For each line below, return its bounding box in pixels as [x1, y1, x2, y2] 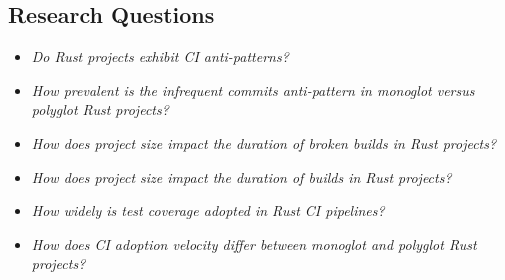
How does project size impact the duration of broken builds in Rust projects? [31, 132, 497, 153]
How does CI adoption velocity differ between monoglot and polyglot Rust [31, 233, 477, 254]
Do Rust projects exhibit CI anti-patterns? [31, 46, 289, 67]
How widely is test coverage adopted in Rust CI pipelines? [31, 200, 385, 221]
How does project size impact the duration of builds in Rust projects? [31, 166, 452, 187]
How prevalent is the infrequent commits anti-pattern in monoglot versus [31, 79, 475, 100]
